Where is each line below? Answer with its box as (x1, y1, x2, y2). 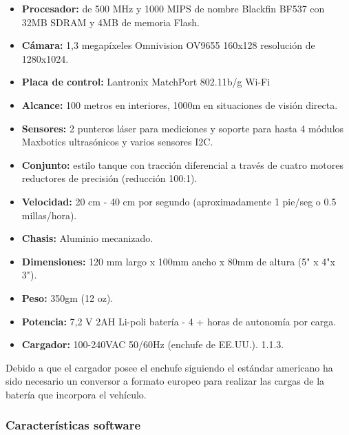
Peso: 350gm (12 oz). (21, 290, 114, 305)
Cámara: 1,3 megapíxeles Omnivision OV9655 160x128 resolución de (21, 38, 315, 52)
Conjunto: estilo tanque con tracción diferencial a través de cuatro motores (21, 157, 344, 172)
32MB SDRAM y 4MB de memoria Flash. (21, 14, 200, 29)
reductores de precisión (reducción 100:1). (21, 171, 198, 185)
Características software (6, 416, 141, 434)
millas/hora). (21, 208, 77, 222)
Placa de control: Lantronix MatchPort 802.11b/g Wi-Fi (21, 74, 271, 89)
